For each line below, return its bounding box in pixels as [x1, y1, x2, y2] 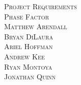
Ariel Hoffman [4, 41, 53, 52]
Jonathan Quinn [4, 71, 56, 82]
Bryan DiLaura [4, 31, 53, 41]
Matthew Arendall [4, 21, 67, 32]
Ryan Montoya [4, 61, 52, 72]
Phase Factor [4, 11, 49, 22]
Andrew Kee [4, 51, 45, 61]
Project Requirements [4, 1, 77, 11]
